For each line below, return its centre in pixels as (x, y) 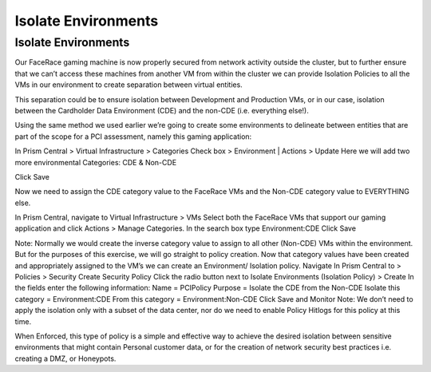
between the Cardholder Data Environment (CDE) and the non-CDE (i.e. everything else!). (162, 110)
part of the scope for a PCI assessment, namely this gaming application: (133, 137)
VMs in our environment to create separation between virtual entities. (129, 85)
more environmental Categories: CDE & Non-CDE (96, 162)
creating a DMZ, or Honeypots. (65, 358)
